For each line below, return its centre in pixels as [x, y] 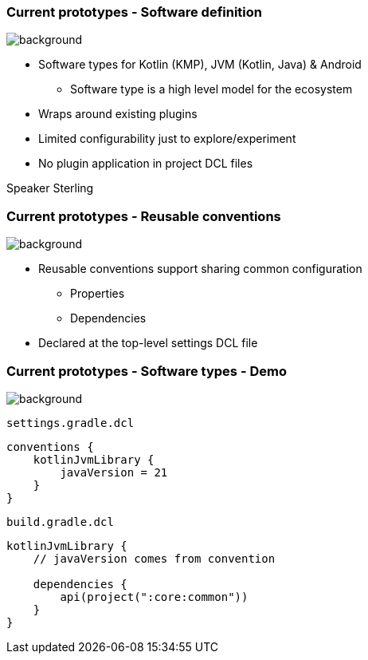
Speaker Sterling [50, 188]
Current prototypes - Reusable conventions [144, 216]
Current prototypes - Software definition [135, 12]
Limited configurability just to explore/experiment [167, 139]
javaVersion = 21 [114, 472]
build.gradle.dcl [60, 522]
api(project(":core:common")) [154, 597]
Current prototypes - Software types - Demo [147, 371]
